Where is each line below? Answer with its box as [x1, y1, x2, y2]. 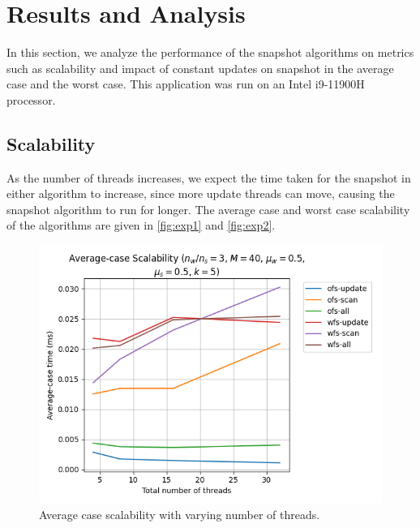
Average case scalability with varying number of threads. [39, 505, 320, 522]
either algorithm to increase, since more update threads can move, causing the [6, 185, 395, 202]
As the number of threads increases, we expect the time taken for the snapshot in [6, 169, 411, 186]
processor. [6, 91, 56, 108]
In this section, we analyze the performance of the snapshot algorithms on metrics [6, 44, 414, 61]
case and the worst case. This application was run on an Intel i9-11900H [6, 75, 365, 92]
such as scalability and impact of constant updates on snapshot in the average [6, 59, 394, 76]
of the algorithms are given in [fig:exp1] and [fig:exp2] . [6, 217, 276, 234]
